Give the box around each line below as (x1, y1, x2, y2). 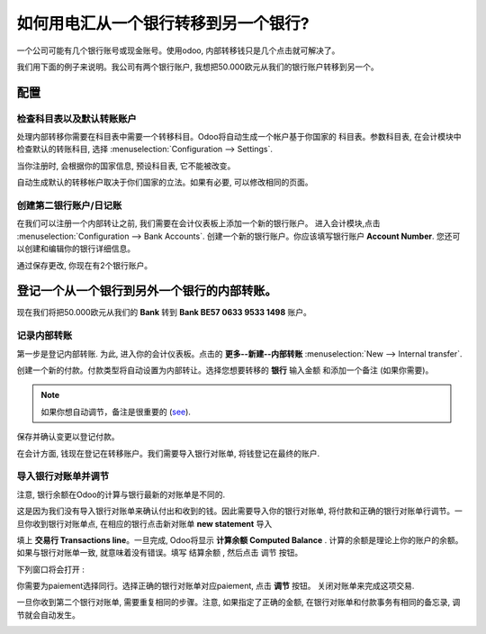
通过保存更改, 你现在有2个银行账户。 (16, 259, 153, 270)
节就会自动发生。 (16, 609, 80, 620)
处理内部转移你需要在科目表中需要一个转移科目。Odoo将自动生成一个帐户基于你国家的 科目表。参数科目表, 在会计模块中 (16, 131, 462, 142)
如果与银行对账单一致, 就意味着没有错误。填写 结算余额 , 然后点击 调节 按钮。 (16, 548, 303, 558)
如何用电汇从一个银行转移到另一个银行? (16, 14, 310, 33)
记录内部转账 (16, 330, 73, 342)
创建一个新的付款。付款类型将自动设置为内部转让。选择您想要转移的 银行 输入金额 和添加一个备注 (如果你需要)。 (16, 365, 434, 376)
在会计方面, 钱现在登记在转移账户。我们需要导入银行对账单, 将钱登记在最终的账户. (16, 448, 319, 458)
